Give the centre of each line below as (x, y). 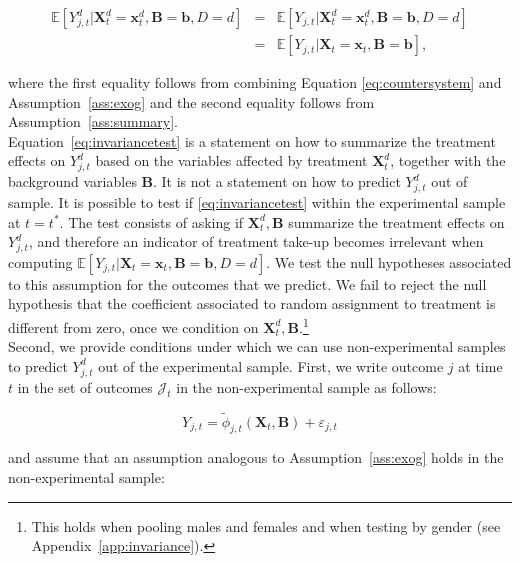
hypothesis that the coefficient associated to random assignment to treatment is (252, 303)
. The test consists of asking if (151, 221)
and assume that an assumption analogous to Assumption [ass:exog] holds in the (256, 457)
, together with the (448, 160)
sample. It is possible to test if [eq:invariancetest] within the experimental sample (257, 201)
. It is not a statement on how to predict (277, 181)
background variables (72, 181)
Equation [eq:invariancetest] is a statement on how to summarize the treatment (252, 140)
